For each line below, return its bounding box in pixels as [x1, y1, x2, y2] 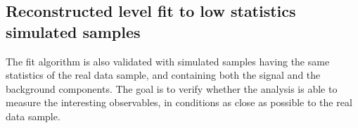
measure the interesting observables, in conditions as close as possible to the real [6, 95, 352, 110]
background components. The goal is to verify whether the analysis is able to [6, 81, 338, 96]
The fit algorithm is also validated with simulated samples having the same [6, 53, 330, 68]
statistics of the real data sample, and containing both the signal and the [6, 68, 321, 82]
